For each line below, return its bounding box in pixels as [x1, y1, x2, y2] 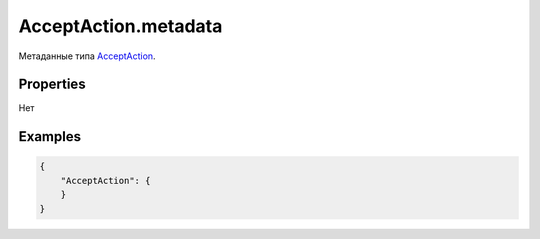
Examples [18, 128, 82, 145]
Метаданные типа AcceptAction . [18, 50, 156, 62]
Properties [18, 76, 86, 93]
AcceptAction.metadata [18, 15, 223, 37]
